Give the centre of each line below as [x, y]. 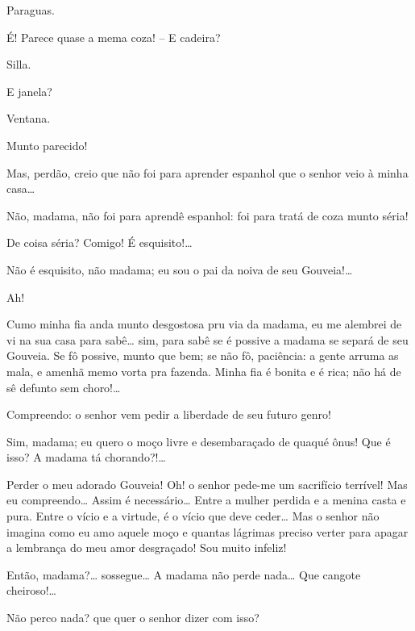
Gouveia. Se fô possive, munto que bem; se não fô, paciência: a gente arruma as [203, 355]
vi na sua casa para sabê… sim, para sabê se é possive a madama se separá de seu [207, 339]
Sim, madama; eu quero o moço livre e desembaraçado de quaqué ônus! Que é [199, 441]
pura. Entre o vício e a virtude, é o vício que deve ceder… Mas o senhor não [193, 516]
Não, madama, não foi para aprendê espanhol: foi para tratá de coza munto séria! [207, 215]
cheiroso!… [31, 590]
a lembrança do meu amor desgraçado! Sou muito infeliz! [147, 547]
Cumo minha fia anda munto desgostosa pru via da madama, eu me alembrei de [204, 324]
